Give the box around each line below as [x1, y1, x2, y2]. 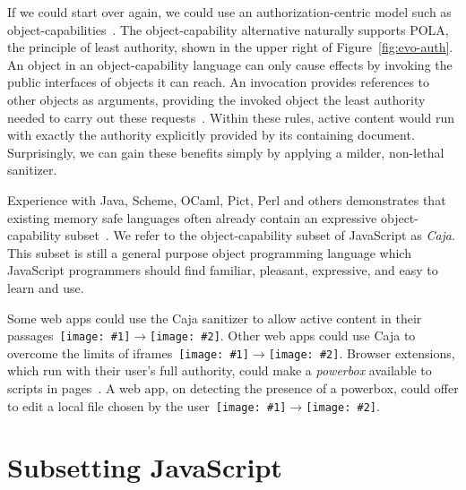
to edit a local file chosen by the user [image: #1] [7, 396, 287, 415]
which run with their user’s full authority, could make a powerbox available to [7, 361, 432, 380]
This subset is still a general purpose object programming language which [7, 243, 411, 262]
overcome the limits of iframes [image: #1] [7, 343, 249, 362]
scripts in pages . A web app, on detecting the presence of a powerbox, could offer [7, 379, 459, 397]
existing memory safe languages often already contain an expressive [7, 208, 377, 227]
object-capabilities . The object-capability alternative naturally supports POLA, [7, 20, 449, 39]
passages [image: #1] [7, 326, 131, 345]
